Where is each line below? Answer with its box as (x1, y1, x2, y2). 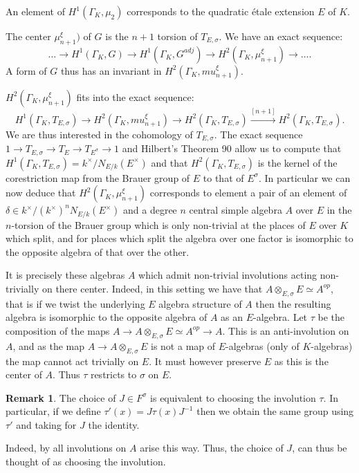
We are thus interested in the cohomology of (6, 127, 193, 141)
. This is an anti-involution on (222, 323, 349, 337)
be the (317, 310, 345, 324)
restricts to (90, 367, 137, 382)
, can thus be (292, 440, 347, 455)
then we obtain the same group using (196, 404, 354, 418)
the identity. (88, 417, 140, 432)
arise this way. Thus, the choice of (140, 440, 284, 455)
